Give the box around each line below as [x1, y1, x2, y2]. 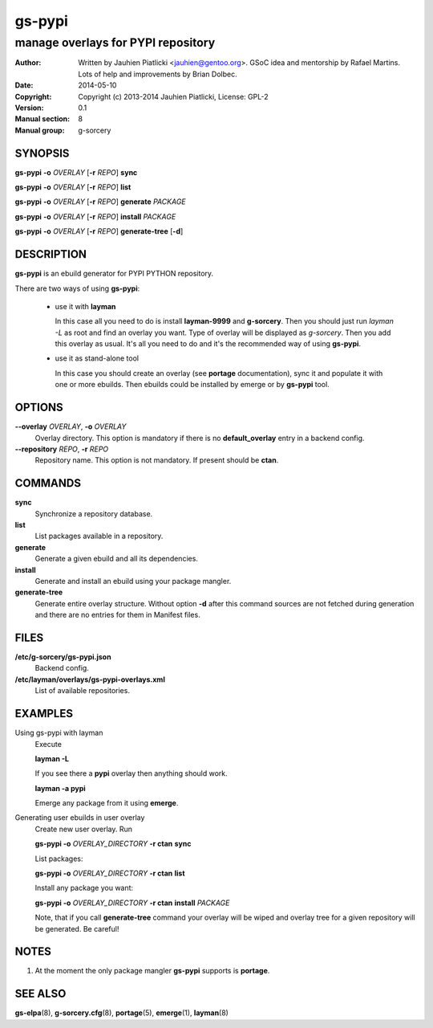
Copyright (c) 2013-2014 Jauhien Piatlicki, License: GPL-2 [78, 92, 269, 101]
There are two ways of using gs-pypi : [14, 284, 140, 293]
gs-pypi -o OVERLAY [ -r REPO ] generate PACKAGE [14, 197, 186, 206]
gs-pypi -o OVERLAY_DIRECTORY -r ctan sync [34, 839, 192, 849]
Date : [14, 80, 34, 90]
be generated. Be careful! [34, 924, 119, 933]
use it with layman [55, 301, 116, 311]
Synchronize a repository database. [34, 508, 153, 518]
